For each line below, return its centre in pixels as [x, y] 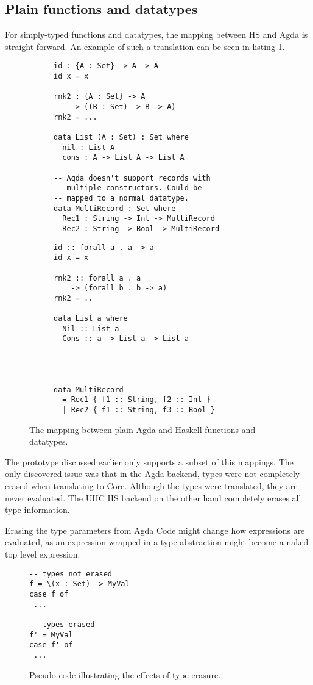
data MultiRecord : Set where [115, 208]
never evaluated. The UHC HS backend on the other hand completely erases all [153, 497]
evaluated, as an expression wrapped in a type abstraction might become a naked [157, 542]
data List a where [91, 319]
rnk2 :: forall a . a [97, 278]
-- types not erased [71, 574]
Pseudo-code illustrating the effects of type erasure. [125, 674]
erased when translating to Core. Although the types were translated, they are [151, 486]
